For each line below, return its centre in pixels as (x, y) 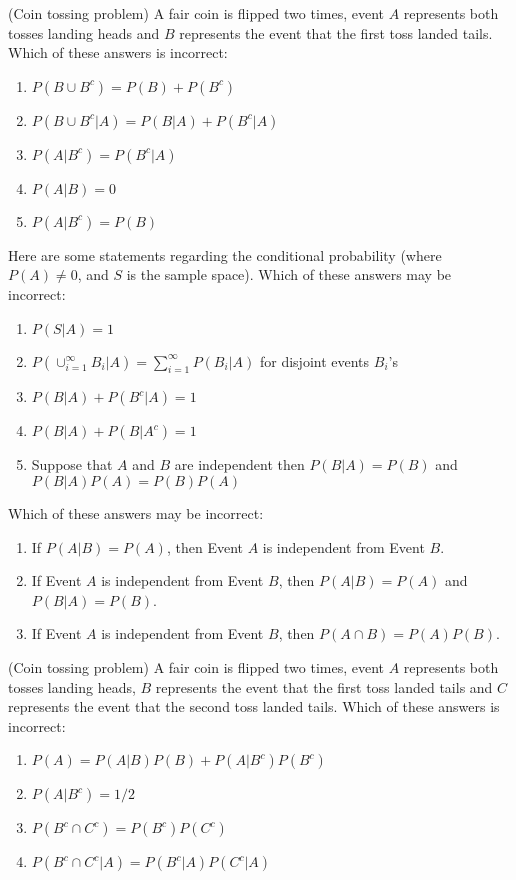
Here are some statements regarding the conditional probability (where (225, 254)
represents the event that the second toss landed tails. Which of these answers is (254, 706)
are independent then (239, 464)
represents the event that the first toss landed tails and (324, 686)
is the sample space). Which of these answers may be (289, 274)
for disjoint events (314, 360)
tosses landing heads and (84, 32)
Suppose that (72, 464)
